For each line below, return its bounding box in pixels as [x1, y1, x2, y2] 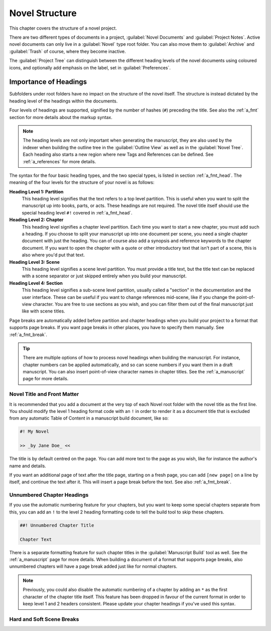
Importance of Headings [9, 78, 87, 86]
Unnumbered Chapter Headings [9, 491, 89, 498]
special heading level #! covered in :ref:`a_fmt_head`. [22, 209, 132, 216]
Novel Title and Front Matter [9, 391, 79, 398]
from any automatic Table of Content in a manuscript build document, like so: [9, 415, 169, 422]
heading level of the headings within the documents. [9, 98, 118, 104]
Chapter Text [20, 537, 52, 542]
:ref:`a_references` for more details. [23, 158, 96, 164]
